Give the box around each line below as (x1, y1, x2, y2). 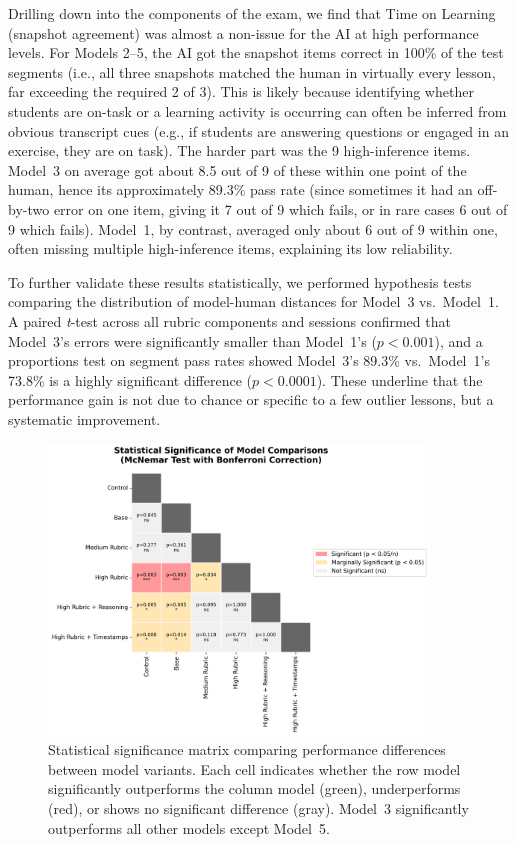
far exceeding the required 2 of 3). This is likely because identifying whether (8, 81, 474, 102)
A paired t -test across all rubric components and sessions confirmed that (8, 310, 451, 331)
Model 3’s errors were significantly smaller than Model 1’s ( (8, 330, 377, 351)
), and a (434, 330, 483, 351)
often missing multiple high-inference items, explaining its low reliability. (8, 238, 453, 259)
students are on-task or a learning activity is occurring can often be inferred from (8, 100, 507, 121)
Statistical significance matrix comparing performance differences (48, 739, 446, 760)
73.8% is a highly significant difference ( (8, 369, 253, 390)
